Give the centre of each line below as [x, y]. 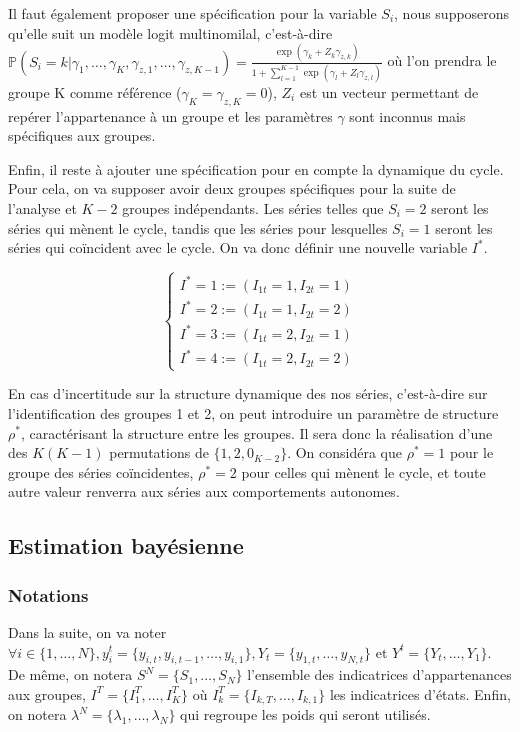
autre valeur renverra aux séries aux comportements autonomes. [204, 491]
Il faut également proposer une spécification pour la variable [192, 13]
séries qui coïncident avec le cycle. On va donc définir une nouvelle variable [238, 247]
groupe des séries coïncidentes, [101, 471]
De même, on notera [70, 674]
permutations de [159, 452]
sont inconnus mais [407, 115]
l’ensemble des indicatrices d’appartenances [379, 674]
